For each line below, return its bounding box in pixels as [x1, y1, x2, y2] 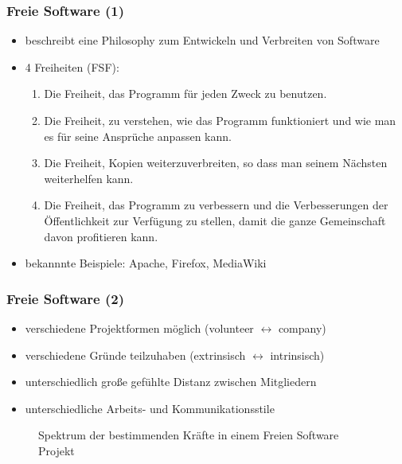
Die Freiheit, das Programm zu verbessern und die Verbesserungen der [44, 197, 388, 213]
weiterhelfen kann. [44, 170, 134, 186]
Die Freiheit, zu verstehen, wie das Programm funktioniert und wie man [44, 112, 396, 128]
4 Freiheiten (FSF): [25, 58, 119, 75]
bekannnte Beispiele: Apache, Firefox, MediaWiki [25, 255, 267, 271]
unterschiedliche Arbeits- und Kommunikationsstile [25, 400, 275, 416]
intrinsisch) [270, 346, 325, 363]
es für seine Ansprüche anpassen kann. [44, 127, 232, 144]
